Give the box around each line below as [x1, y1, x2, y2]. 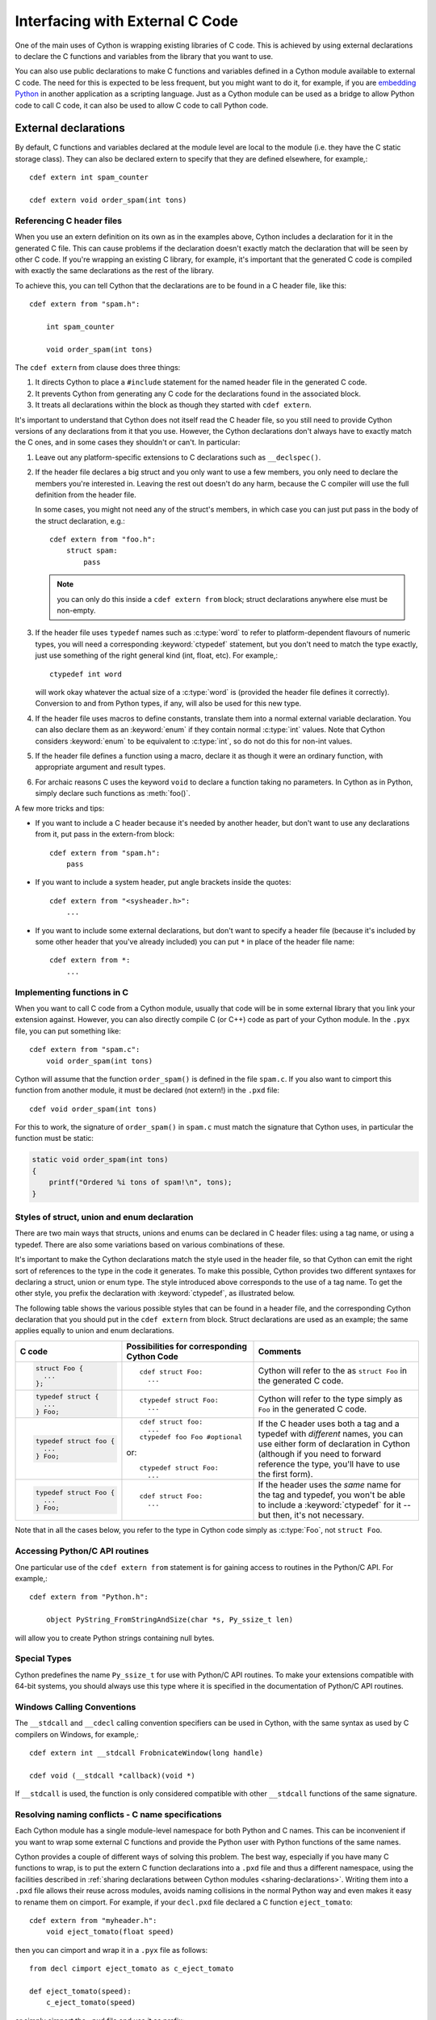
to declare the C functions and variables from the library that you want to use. [15, 51, 274, 61]
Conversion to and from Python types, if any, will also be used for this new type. [35, 699, 302, 709]
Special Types [15, 1653, 72, 1664]
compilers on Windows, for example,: [15, 1729, 139, 1739]
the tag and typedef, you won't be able [258, 1489, 405, 1500]
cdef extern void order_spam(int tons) [29, 195, 187, 204]
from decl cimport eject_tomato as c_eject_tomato [29, 1964, 234, 1973]
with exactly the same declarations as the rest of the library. [15, 266, 214, 276]
